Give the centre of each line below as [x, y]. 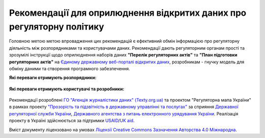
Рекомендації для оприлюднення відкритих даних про [128, 13]
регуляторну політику [57, 27]
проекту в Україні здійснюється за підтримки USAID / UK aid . [72, 121]
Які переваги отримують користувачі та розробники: [67, 89]
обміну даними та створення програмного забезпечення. [69, 68]
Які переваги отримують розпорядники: [53, 78]
